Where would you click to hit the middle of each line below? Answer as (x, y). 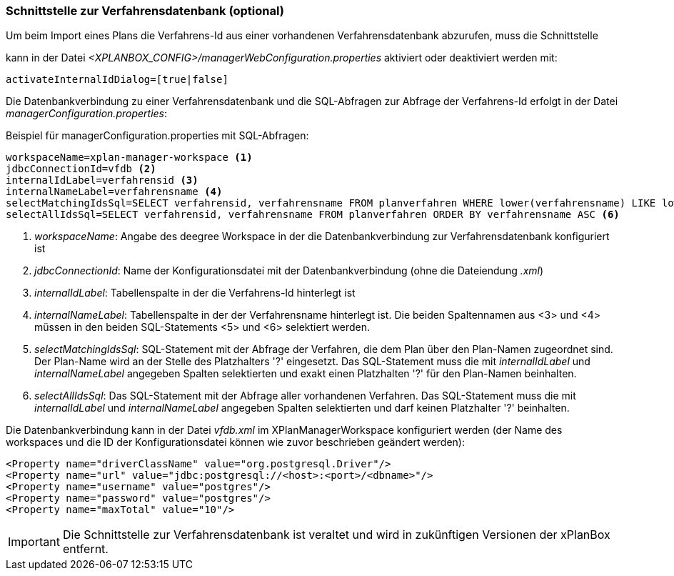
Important (34, 542)
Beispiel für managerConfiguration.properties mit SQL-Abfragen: (157, 136)
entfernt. (85, 549)
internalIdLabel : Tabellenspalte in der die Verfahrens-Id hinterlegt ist (195, 293)
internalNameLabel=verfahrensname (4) (114, 192)
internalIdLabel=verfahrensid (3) (102, 180)
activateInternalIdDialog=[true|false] (117, 80)
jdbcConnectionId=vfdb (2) (81, 169)
